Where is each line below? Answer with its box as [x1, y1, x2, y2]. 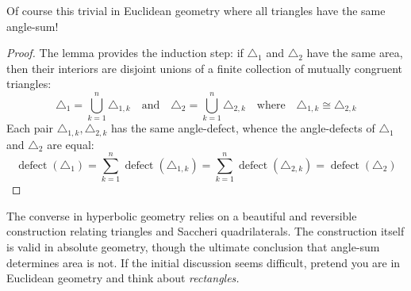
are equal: [47, 136, 94, 152]
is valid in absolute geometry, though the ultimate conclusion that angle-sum [6, 239, 380, 255]
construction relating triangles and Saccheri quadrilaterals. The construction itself [6, 223, 405, 239]
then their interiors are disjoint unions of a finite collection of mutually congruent [6, 59, 403, 76]
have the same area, [306, 44, 403, 61]
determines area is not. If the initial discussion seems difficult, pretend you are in [6, 254, 401, 270]
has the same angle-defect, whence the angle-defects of [111, 120, 375, 136]
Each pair [6, 120, 53, 136]
